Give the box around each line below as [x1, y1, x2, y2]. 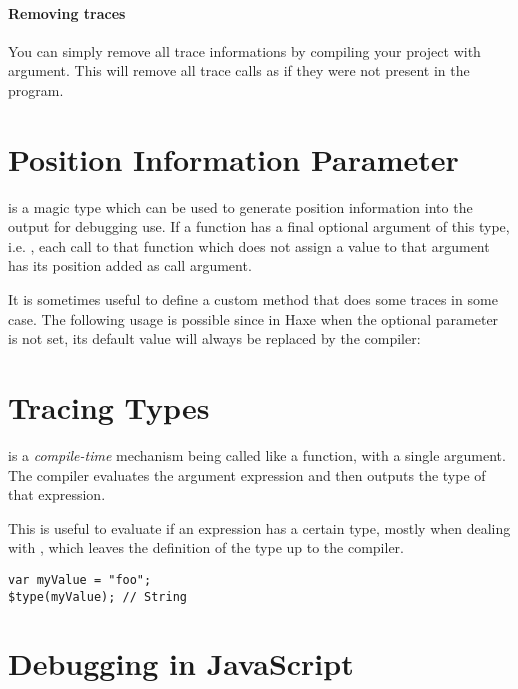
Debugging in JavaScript [8, 643, 354, 684]
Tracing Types [8, 387, 210, 428]
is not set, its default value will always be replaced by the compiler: [8, 328, 421, 349]
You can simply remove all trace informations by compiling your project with [8, 40, 481, 61]
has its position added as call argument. [8, 255, 252, 276]
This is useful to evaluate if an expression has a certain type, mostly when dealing [8, 517, 511, 538]
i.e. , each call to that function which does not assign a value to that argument [8, 235, 490, 256]
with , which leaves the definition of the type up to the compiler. [8, 537, 405, 558]
